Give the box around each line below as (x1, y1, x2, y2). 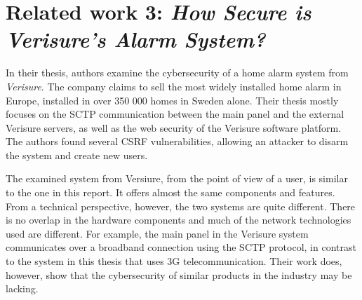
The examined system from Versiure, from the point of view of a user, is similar (6, 171, 348, 186)
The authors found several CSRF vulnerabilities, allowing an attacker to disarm (6, 134, 349, 149)
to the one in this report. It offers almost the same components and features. (6, 185, 335, 200)
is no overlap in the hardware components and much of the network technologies (6, 212, 351, 227)
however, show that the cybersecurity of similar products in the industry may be (6, 267, 352, 282)
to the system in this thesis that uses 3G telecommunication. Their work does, (6, 254, 342, 268)
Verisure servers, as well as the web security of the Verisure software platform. (6, 120, 342, 135)
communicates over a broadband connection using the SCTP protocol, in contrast (6, 240, 356, 254)
